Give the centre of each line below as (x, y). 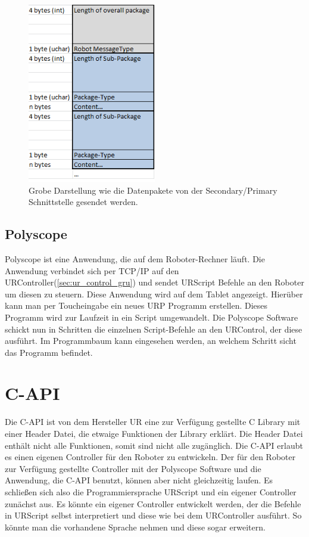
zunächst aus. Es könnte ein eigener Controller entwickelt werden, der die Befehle (153, 503)
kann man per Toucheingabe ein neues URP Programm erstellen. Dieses (136, 305)
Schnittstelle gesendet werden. (83, 202)
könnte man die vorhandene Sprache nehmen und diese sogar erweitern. (135, 527)
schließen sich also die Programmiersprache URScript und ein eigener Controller (151, 491)
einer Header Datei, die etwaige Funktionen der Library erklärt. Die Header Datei (154, 433)
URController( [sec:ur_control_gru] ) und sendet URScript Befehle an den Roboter (154, 282)
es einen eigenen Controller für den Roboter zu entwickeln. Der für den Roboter (150, 457)
